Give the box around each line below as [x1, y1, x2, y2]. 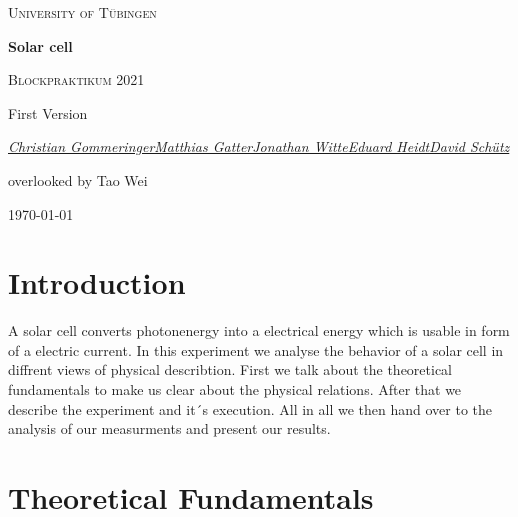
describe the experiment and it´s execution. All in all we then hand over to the [8, 398, 493, 419]
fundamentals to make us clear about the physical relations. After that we [8, 379, 462, 400]
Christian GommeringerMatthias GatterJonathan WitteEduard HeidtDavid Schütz [8, 136, 510, 157]
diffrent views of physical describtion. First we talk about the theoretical [8, 359, 452, 380]
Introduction [8, 262, 186, 303]
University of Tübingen [8, 2, 157, 22]
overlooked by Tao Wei [8, 169, 148, 190]
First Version [8, 102, 88, 123]
